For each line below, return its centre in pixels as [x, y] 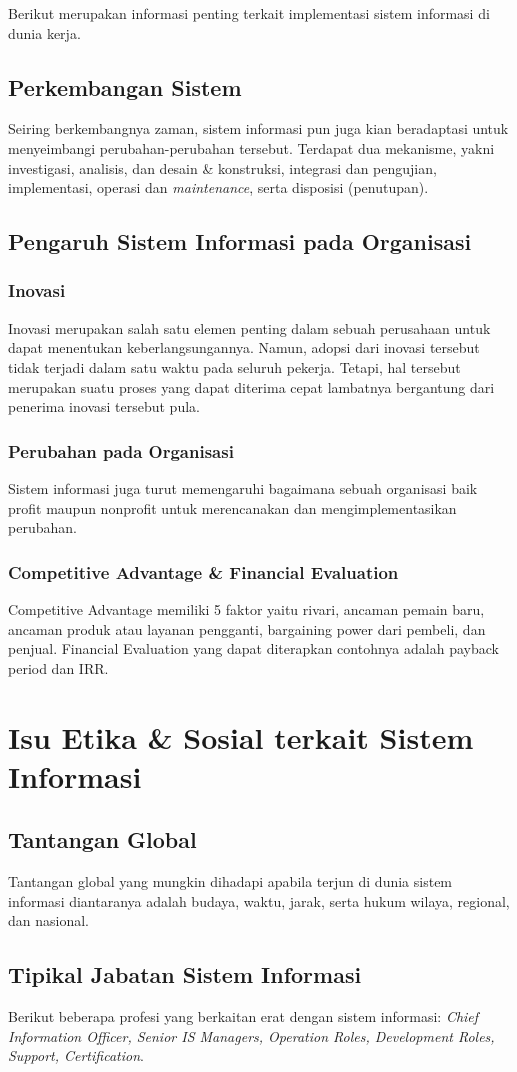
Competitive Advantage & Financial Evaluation [203, 571]
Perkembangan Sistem [125, 86]
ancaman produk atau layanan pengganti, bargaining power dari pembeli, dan [247, 628]
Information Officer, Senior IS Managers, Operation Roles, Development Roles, [251, 1035]
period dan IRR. [58, 667]
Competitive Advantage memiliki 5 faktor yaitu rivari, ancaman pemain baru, [246, 608]
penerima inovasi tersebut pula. [104, 406]
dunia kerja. [44, 32]
